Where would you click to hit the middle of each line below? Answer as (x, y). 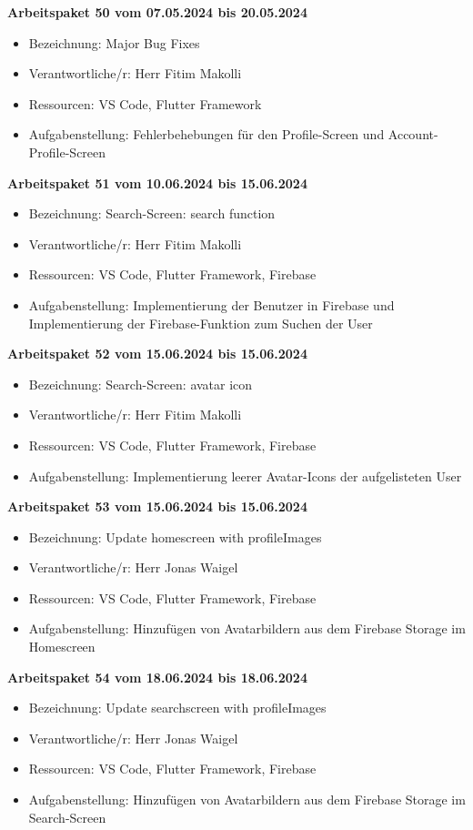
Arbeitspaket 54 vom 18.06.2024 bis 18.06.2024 (157, 677)
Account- (413, 134)
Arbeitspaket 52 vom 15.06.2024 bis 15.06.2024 (157, 354)
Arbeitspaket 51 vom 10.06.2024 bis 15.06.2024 (157, 182)
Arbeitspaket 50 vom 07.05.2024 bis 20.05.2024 (157, 12)
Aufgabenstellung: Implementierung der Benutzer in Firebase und (211, 304)
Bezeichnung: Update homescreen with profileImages (175, 536)
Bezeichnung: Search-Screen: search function (152, 213)
